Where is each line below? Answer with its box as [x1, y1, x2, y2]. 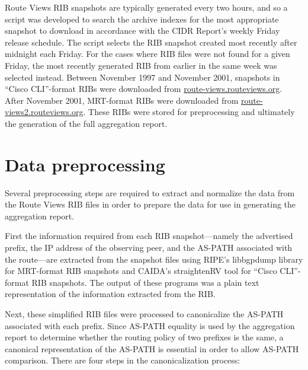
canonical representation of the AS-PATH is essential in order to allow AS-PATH [5, 342, 299, 355]
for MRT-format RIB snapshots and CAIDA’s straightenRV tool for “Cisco [5, 264, 277, 277]
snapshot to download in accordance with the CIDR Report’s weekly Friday [5, 24, 280, 37]
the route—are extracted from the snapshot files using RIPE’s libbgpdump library [5, 253, 303, 265]
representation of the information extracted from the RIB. [5, 288, 216, 300]
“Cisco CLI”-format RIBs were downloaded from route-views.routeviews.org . [5, 82, 283, 95]
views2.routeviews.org [5, 106, 84, 118]
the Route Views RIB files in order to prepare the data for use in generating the [5, 198, 296, 210]
